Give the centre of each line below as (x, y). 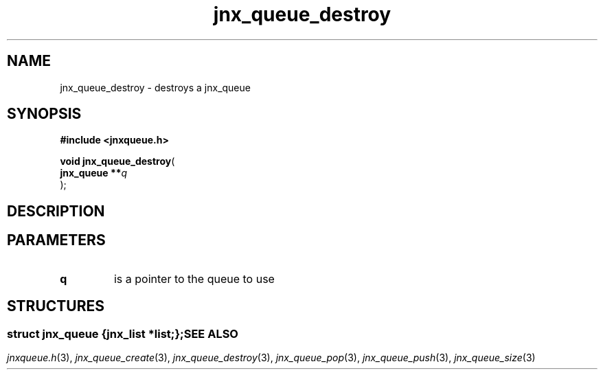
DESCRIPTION (56, 211)
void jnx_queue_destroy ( (117, 161)
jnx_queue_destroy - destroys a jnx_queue (155, 87)
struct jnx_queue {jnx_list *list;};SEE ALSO (123, 333)
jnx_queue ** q (94, 173)
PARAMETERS (56, 240)
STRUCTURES (56, 306)
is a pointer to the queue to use (194, 279)
